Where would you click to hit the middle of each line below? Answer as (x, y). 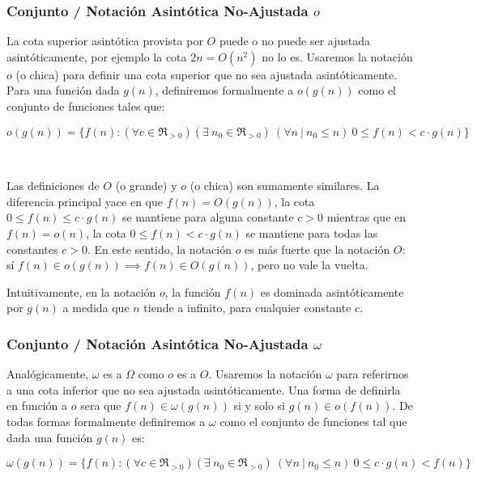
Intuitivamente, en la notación (81, 291)
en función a (37, 405)
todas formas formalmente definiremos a (106, 421)
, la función (193, 291)
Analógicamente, (48, 374)
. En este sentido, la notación (159, 249)
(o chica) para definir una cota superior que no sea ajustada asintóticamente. (207, 74)
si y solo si (259, 405)
